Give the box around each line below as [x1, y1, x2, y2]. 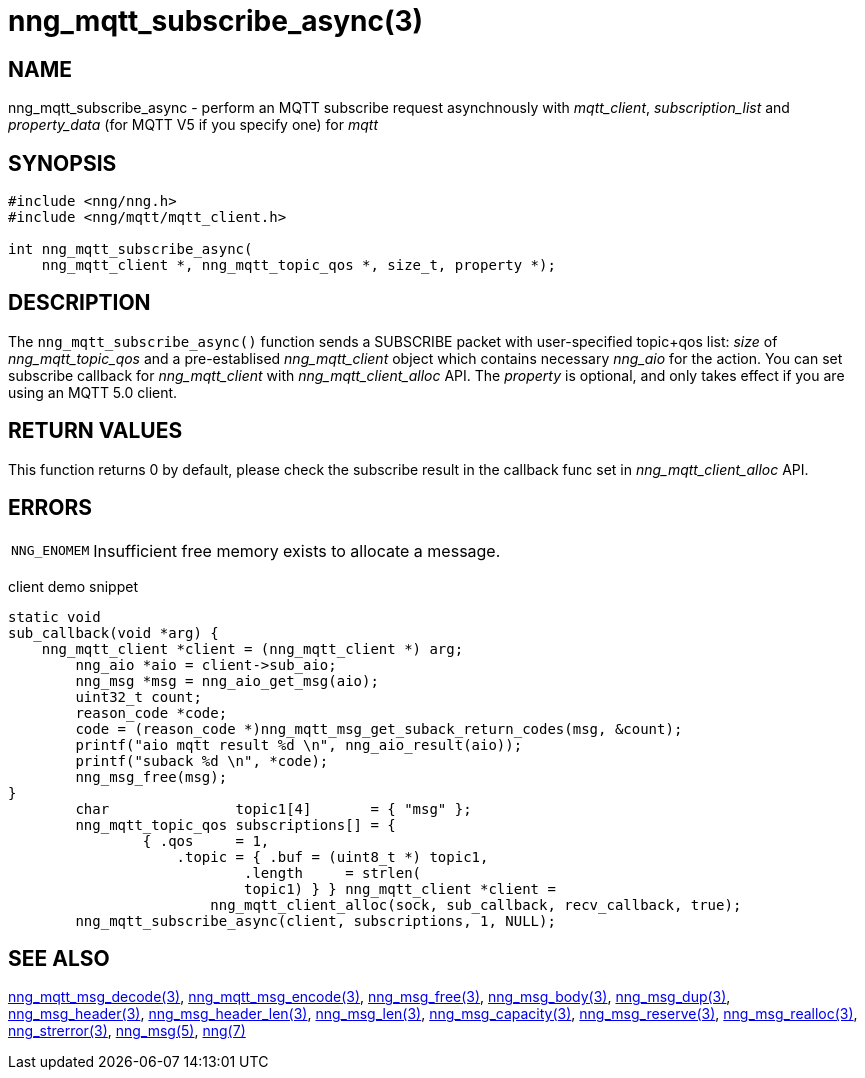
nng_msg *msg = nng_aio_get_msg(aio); [75, 672, 379, 689]
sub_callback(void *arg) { [8, 624, 219, 641]
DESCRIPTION [8, 290, 151, 316]
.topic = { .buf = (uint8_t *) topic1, [176, 848, 489, 865]
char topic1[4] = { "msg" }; [75, 800, 472, 817]
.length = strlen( [244, 864, 422, 881]
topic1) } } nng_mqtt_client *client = [244, 880, 556, 897]
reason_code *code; [75, 704, 228, 721]
